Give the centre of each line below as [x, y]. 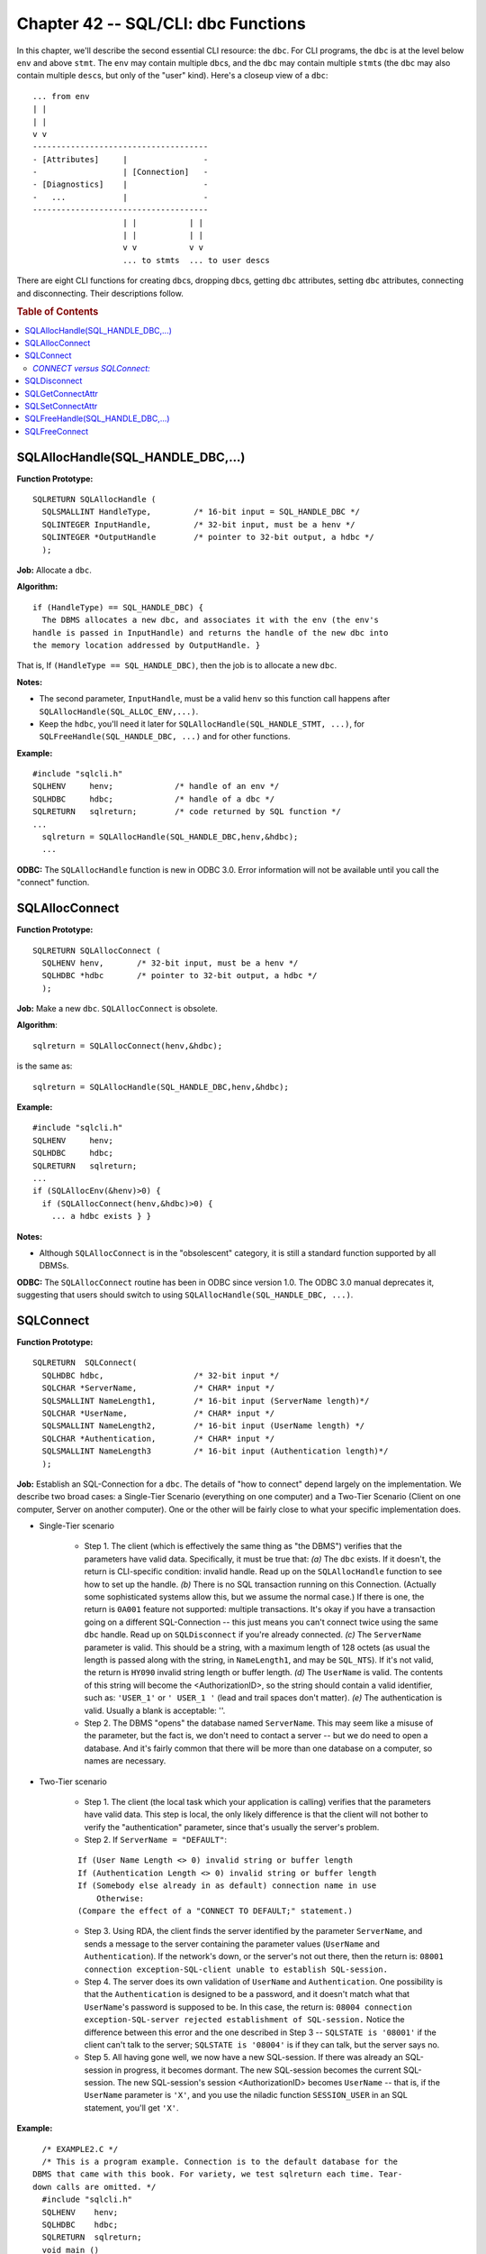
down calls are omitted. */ [94, 2187]
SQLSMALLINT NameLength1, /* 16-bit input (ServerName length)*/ [206, 1401]
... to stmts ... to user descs [196, 260]
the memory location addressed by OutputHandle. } [147, 645]
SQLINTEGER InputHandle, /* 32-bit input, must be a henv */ [198, 524]
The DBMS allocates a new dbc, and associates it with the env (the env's [211, 620]
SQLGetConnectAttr [62, 393]
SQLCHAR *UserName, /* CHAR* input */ [158, 1413]
